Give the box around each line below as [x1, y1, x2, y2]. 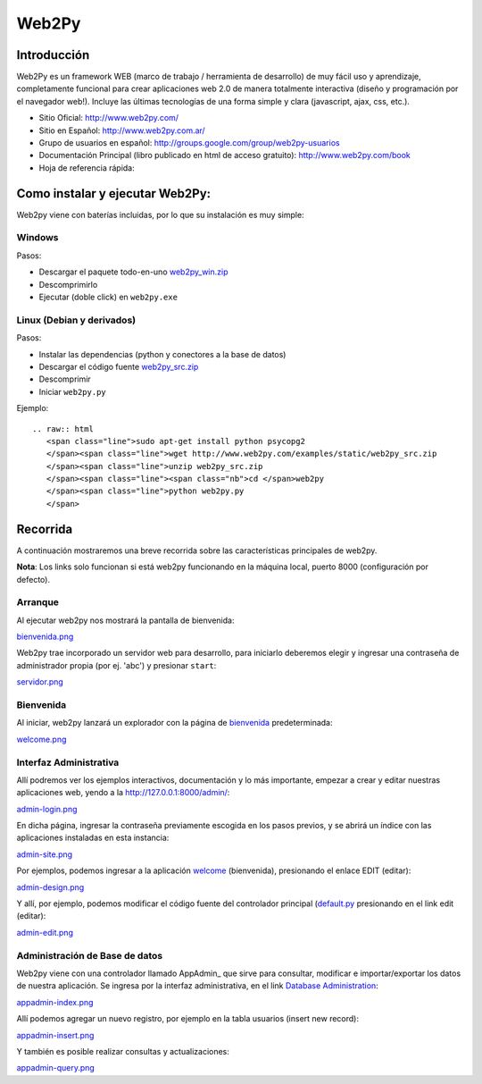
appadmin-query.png [16, 1063, 96, 1073]
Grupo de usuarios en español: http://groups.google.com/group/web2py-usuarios [38, 138, 340, 148]
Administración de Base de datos [16, 949, 163, 962]
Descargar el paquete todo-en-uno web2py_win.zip [38, 266, 229, 277]
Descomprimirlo [38, 279, 98, 290]
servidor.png [16, 676, 64, 687]
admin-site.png [16, 849, 73, 860]
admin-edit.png [16, 927, 73, 937]
